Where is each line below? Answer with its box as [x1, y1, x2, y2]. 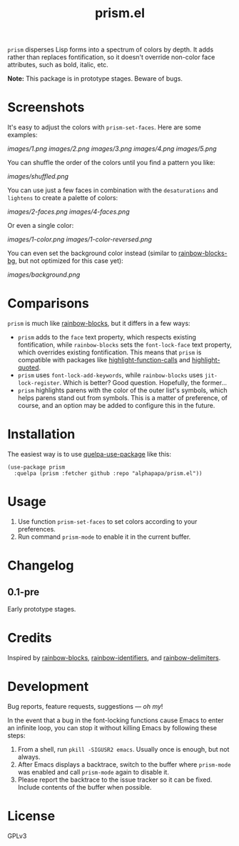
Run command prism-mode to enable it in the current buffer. [17, 532, 191, 541]
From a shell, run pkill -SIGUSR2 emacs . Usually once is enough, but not [17, 745, 230, 753]
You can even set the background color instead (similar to [7, 249, 177, 258]
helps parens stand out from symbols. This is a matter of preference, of [17, 394, 228, 402]
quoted [17, 363, 39, 372]
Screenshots [7, 99, 85, 116]
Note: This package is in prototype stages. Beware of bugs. [7, 74, 183, 83]
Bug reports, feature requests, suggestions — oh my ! [7, 702, 163, 710]
